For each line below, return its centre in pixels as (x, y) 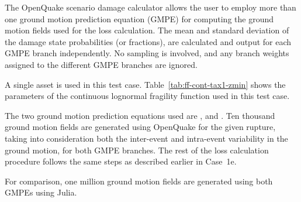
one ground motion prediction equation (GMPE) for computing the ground (139, 18)
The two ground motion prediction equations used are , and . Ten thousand (140, 115)
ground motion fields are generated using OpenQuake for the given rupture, (140, 127)
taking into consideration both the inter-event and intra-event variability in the (146, 138)
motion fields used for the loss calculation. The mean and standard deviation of (147, 30)
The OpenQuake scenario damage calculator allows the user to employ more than (150, 7)
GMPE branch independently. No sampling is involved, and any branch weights (147, 53)
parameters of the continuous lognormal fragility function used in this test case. (147, 96)
